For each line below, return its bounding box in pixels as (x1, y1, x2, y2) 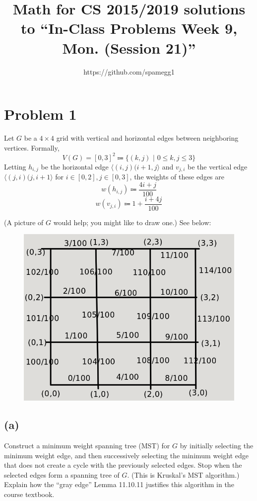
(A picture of (4, 217, 44, 227)
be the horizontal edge (41, 161, 109, 171)
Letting (4, 161, 26, 171)
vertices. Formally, (4, 142, 60, 153)
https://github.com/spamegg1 (83, 66, 175, 77)
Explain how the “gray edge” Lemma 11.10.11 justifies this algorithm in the (4, 479, 234, 490)
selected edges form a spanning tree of (4, 469, 120, 480)
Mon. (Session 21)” (62, 37, 196, 58)
